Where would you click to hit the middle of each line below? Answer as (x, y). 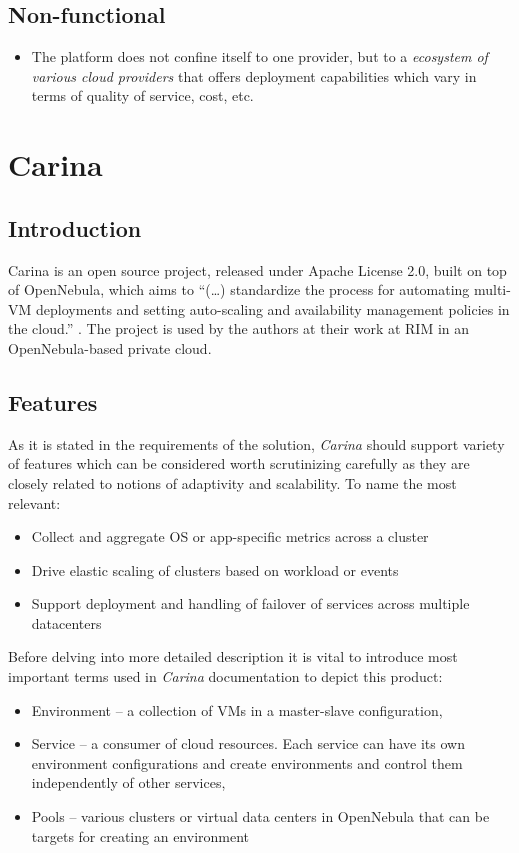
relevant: (34, 502)
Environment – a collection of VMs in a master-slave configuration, (237, 709)
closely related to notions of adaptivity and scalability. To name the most (232, 482)
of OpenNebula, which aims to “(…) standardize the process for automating (239, 289)
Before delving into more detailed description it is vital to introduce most (233, 656)
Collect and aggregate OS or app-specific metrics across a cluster (230, 536)
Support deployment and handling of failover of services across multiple (250, 603)
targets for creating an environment (140, 835)
